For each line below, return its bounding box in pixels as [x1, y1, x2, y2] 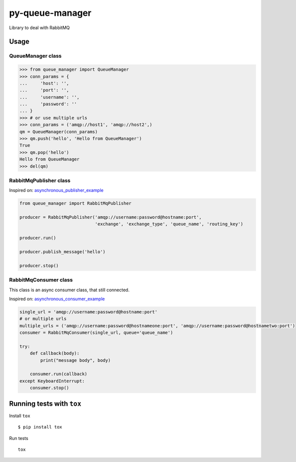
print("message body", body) [40, 357, 111, 363]
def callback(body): [30, 350, 80, 356]
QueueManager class [9, 52, 62, 59]
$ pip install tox [18, 424, 63, 430]
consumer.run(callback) [30, 371, 87, 377]
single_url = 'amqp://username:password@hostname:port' [19, 309, 158, 314]
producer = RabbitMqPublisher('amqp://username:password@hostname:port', [19, 215, 202, 220]
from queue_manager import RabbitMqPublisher [19, 200, 132, 206]
